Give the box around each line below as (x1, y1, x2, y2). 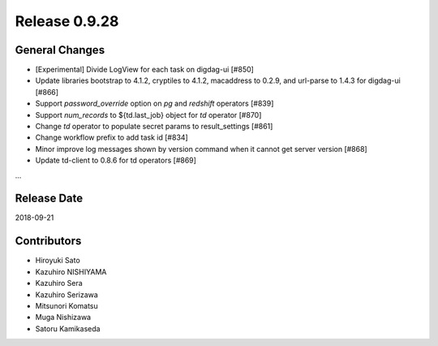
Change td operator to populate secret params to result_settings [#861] (35, 122, 273, 132)
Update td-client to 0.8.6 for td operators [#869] (35, 155, 196, 166)
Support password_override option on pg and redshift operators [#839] (35, 98, 274, 109)
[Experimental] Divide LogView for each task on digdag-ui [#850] (35, 65, 255, 75)
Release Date (15, 192, 84, 205)
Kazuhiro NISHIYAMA (35, 266, 107, 276)
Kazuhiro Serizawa (35, 289, 99, 300)
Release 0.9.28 (15, 12, 119, 30)
